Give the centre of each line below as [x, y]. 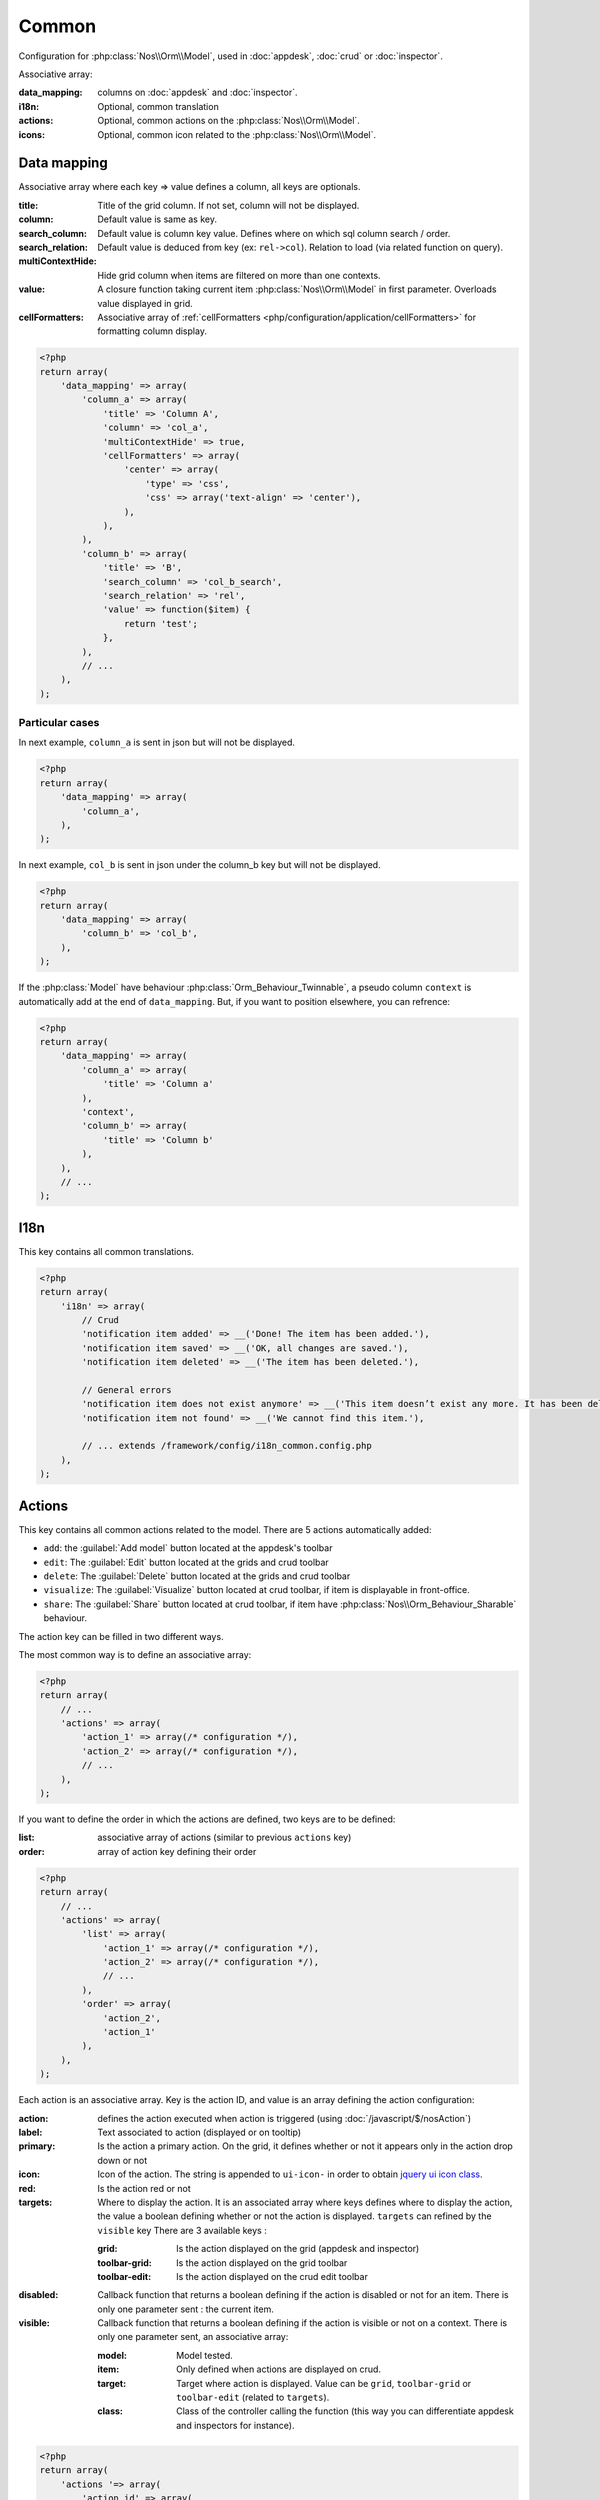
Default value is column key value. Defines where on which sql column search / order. [274, 233]
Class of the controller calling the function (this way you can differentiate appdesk [345, 2411]
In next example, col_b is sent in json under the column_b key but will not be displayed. [199, 865]
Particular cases [59, 723]
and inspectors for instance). [235, 2425]
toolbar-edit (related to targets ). [253, 2397]
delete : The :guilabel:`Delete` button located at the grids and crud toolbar [197, 1576]
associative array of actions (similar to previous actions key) [224, 1837]
